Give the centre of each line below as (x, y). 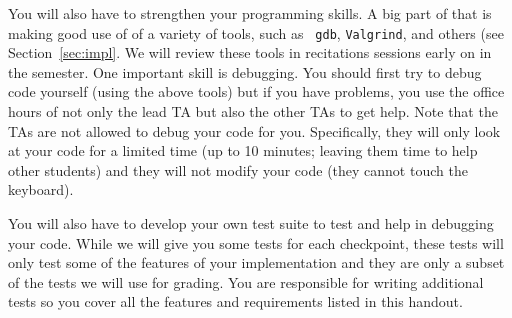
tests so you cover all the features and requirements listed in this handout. (235, 301)
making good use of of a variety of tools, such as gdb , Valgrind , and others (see (256, 32)
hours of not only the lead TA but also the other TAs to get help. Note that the (253, 111)
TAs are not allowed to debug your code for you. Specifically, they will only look (254, 130)
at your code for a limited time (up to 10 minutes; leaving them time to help (243, 150)
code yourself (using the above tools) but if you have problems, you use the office (256, 91)
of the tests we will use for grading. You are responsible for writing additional (246, 281)
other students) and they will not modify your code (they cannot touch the (238, 169)
